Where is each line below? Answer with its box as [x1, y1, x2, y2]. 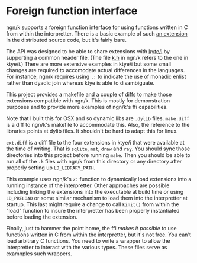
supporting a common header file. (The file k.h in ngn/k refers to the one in [6, 54, 189, 61]
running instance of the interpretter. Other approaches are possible [6, 182, 170, 189]
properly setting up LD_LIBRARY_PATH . [6, 164, 96, 171]
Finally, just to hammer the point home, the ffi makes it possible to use [6, 224, 177, 232]
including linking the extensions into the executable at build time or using [6, 188, 184, 195]
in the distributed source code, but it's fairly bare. [6, 36, 127, 43]
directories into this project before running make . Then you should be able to [6, 151, 190, 158]
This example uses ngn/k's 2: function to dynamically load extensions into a [6, 175, 192, 182]
